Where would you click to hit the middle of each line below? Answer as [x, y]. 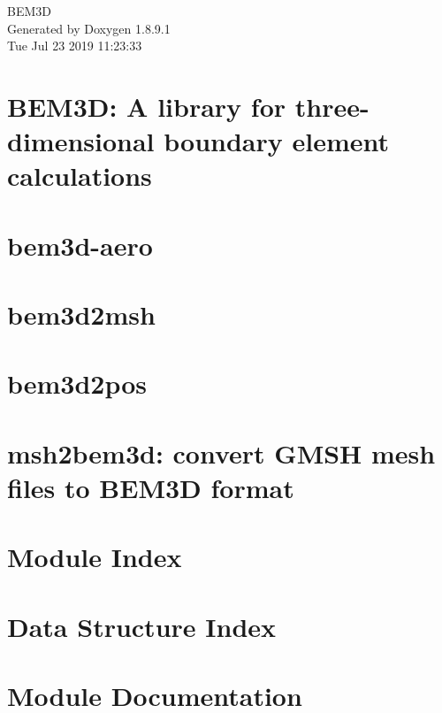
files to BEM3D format [151, 488]
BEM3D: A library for [147, 106]
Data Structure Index [142, 626]
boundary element [276, 141]
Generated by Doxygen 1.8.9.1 [89, 28]
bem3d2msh [81, 314]
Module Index [95, 557]
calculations [80, 176]
